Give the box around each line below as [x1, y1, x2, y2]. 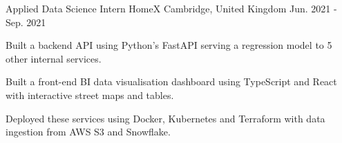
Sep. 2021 [6, 14, 46, 29]
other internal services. [6, 51, 102, 65]
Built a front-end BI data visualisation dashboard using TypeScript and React [6, 74, 337, 89]
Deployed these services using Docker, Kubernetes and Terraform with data [6, 111, 325, 125]
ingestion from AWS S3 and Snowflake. [6, 124, 171, 139]
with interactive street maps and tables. [6, 87, 174, 102]
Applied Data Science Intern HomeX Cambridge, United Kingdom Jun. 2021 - [6, 1, 337, 15]
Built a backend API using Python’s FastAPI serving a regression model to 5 [6, 38, 332, 52]
